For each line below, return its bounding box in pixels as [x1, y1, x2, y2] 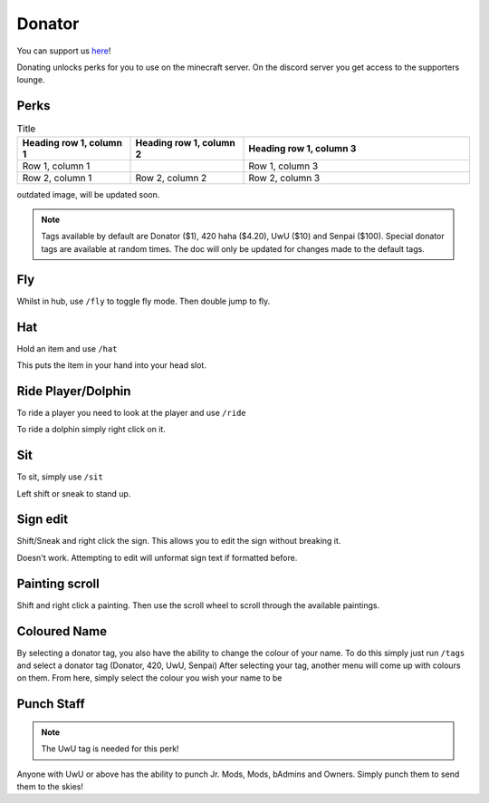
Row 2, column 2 [135, 171, 207, 184]
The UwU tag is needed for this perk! [41, 743, 180, 754]
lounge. [16, 74, 45, 85]
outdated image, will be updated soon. [16, 189, 160, 199]
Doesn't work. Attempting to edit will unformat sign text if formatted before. [16, 552, 298, 563]
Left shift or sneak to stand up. [16, 488, 131, 498]
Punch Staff [16, 696, 85, 711]
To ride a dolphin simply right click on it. [16, 424, 167, 435]
